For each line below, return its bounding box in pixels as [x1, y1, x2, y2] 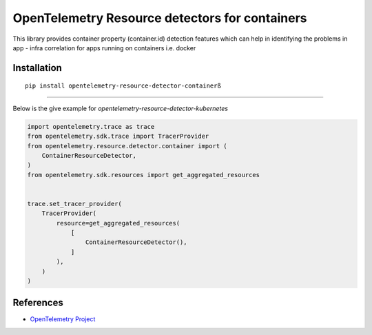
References [12, 297, 63, 309]
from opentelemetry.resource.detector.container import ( [27, 142, 227, 150]
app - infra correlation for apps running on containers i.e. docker [12, 43, 196, 52]
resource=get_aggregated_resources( [56, 219, 180, 227]
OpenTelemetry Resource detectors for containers [12, 10, 307, 26]
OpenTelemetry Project [30, 315, 96, 323]
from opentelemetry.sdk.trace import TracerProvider [27, 132, 209, 141]
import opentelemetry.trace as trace [27, 123, 155, 130]
